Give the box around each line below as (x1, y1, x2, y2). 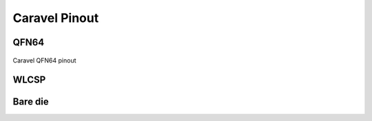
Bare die (12, 96, 50, 108)
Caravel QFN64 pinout (12, 56, 76, 65)
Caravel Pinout (12, 10, 99, 25)
